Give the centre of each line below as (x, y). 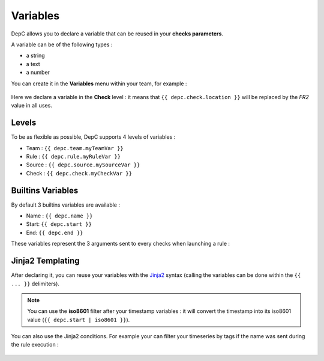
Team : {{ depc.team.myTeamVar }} (75, 148)
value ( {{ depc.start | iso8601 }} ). (79, 320)
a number (38, 73)
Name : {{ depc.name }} (59, 216)
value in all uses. (31, 106)
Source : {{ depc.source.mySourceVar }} (83, 165)
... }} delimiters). (35, 284)
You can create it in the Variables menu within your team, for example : (99, 83)
